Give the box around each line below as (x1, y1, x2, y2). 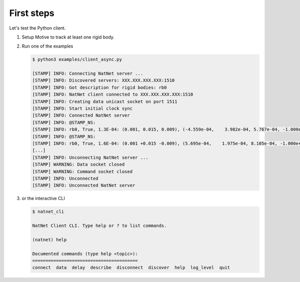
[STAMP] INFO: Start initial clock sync (32, 105, 132, 111)
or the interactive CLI (21, 195, 65, 201)
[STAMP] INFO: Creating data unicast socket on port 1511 (32, 98, 177, 104)
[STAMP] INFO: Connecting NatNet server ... (32, 70, 143, 76)
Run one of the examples (21, 43, 73, 49)
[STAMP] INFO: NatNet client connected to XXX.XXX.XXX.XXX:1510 (32, 91, 193, 97)
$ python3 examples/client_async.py (32, 56, 122, 62)
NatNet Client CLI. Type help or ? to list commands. (32, 223, 167, 228)
